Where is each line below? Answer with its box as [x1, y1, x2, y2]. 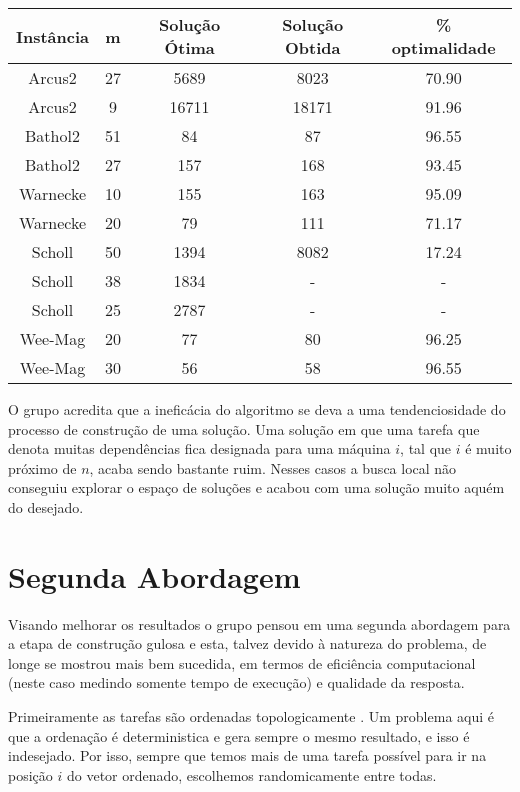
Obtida [284, 36, 341, 59]
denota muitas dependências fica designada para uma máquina [8, 438, 391, 459]
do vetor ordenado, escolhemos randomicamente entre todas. [66, 764, 437, 785]
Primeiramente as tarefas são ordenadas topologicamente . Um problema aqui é [8, 706, 494, 727]
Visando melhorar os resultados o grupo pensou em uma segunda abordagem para [8, 613, 511, 634]
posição [8, 764, 53, 785]
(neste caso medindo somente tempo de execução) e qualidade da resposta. [8, 672, 465, 693]
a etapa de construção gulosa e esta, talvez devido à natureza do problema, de [8, 633, 487, 654]
